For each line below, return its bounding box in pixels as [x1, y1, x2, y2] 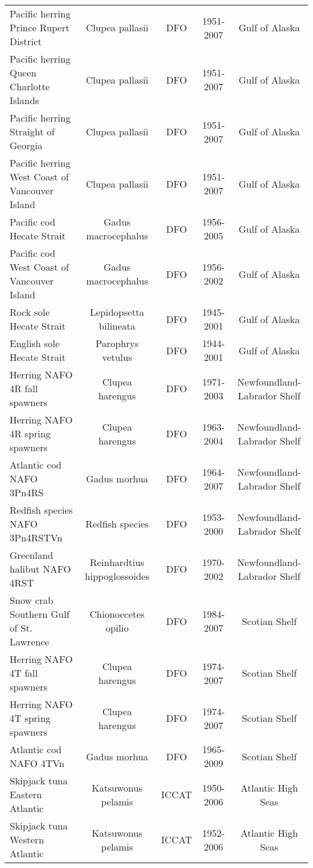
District [10, 34, 42, 48]
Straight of [10, 125, 55, 138]
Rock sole [10, 305, 50, 319]
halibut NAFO [10, 562, 71, 576]
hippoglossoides [84, 568, 150, 583]
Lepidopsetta [90, 305, 144, 319]
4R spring [10, 426, 51, 440]
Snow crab [10, 593, 54, 607]
